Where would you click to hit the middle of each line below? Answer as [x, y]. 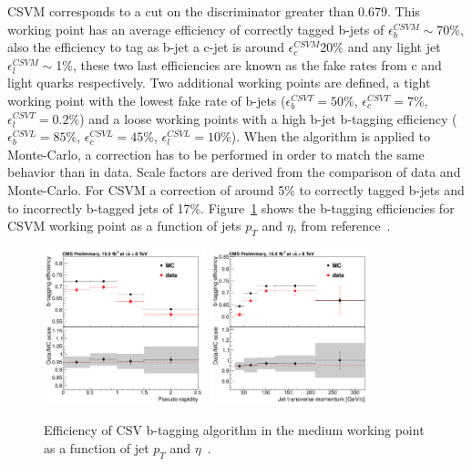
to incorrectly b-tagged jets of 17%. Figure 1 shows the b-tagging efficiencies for [231, 207]
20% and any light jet [380, 47]
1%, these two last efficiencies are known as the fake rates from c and [249, 64]
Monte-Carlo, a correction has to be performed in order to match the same [216, 154]
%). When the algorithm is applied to [326, 136]
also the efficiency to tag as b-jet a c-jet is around [146, 47]
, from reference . [342, 226]
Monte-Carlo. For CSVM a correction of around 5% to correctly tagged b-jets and [236, 189]
